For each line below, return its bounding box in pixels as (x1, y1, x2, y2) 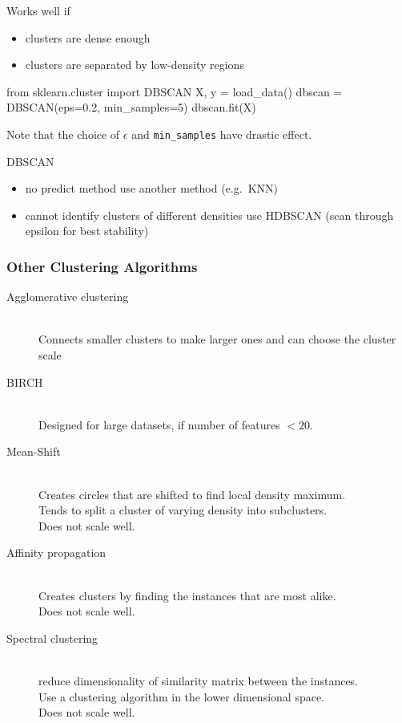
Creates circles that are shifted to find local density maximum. (38, 485, 346, 502)
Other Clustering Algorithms (6, 256, 198, 276)
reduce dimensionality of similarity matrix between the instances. (38, 672, 359, 688)
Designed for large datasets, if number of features (38, 416, 280, 433)
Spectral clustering (6, 629, 98, 646)
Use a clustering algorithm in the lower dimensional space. (38, 688, 325, 705)
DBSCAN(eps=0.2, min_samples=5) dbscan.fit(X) (6, 99, 256, 116)
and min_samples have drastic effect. (131, 125, 312, 142)
